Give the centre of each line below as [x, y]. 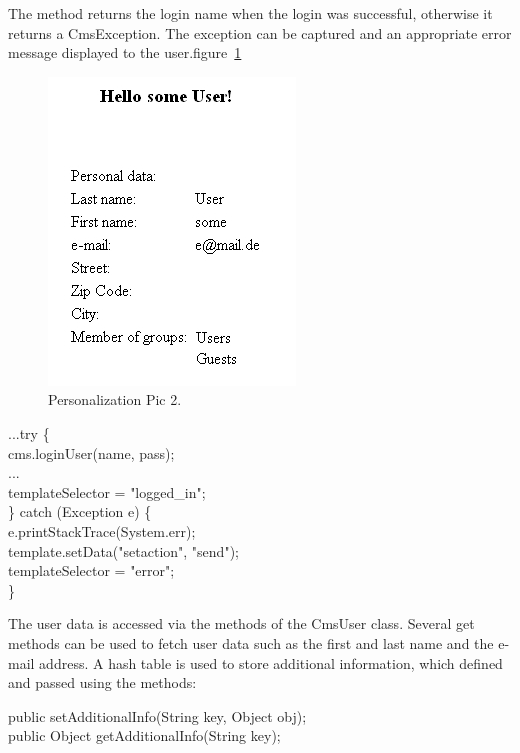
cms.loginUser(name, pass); [91, 452]
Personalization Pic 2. [115, 399]
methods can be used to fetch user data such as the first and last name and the [251, 642]
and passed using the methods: [102, 682]
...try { [29, 432]
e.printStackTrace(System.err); [102, 530]
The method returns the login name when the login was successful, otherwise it [250, 13]
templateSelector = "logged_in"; [107, 491]
